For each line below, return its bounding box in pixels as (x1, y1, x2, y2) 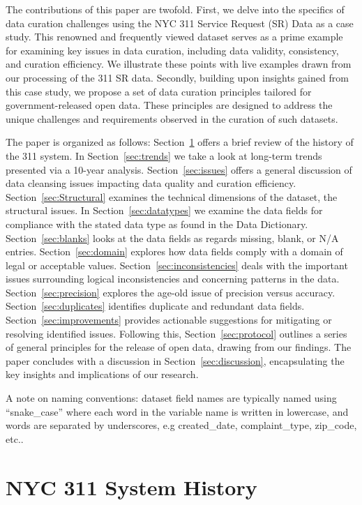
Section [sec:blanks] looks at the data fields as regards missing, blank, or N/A (6, 230, 339, 245)
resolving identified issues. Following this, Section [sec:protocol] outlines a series (6, 326, 347, 340)
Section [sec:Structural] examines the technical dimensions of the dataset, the (6, 189, 338, 204)
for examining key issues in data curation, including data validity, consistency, (6, 43, 339, 57)
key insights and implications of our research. (6, 367, 199, 382)
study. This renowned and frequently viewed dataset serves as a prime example (6, 29, 343, 44)
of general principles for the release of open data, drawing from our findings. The (6, 340, 352, 354)
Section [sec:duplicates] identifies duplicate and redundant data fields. (6, 299, 305, 313)
